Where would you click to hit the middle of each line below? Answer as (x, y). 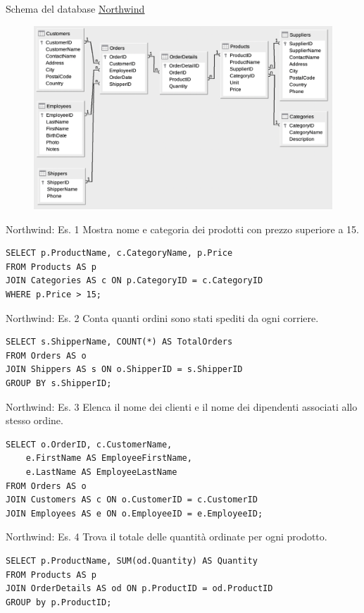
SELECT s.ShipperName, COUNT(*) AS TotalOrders (119, 342)
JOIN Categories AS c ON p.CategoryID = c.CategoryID (134, 281)
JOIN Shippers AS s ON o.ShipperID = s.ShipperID (124, 370)
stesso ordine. (34, 420)
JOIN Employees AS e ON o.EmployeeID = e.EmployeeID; (134, 513)
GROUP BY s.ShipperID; (59, 383)
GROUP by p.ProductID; (59, 602)
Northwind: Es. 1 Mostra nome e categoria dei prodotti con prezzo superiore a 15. (182, 229)
